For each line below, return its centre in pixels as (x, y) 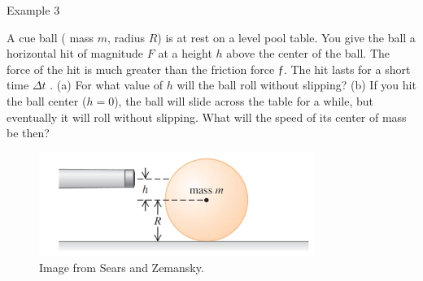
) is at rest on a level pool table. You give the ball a (286, 37)
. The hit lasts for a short (347, 69)
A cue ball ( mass (50, 37)
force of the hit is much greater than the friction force (141, 69)
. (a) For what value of (106, 85)
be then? (28, 133)
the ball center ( (47, 100)
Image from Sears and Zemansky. (122, 268)
